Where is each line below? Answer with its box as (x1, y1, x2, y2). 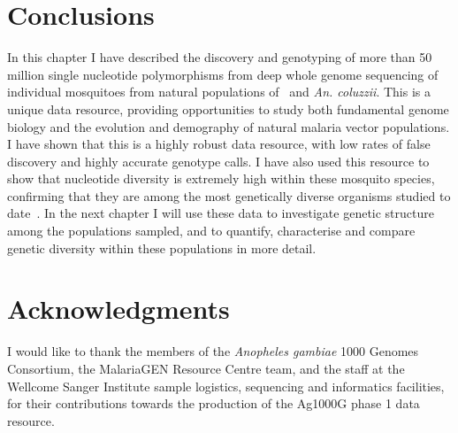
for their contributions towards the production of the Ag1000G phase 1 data (7, 394, 420, 413)
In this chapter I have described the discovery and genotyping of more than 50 (7, 48, 432, 66)
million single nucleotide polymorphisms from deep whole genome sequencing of (7, 65, 439, 83)
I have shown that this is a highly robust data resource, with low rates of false (7, 135, 431, 153)
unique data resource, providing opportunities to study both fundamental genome (7, 99, 449, 118)
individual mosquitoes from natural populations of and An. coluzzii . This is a (7, 82, 431, 101)
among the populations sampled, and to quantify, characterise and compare (7, 221, 416, 240)
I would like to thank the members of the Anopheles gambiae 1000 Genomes (7, 342, 419, 360)
